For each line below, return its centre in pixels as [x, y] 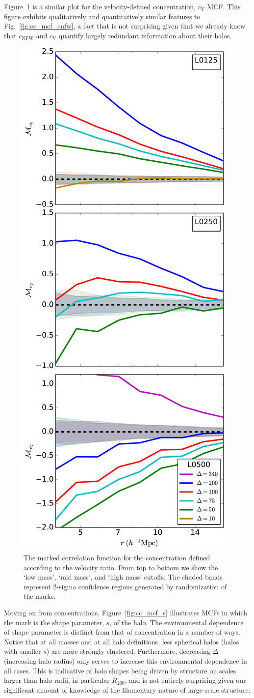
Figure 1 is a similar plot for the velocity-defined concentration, [100, 6]
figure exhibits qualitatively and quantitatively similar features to [102, 16]
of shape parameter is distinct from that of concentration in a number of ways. [122, 632]
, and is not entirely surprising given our [185, 680]
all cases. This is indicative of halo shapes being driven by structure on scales [120, 670]
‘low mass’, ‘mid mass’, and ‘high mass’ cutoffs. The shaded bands [123, 577]
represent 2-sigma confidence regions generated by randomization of [125, 586]
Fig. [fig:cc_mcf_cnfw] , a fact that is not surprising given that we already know [125, 26]
